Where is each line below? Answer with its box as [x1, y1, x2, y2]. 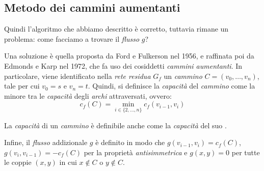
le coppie [4, 157, 32, 167]
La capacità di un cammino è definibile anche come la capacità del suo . [4, 120, 227, 130]
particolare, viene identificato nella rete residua [4, 70, 151, 81]
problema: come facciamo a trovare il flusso [4, 33, 140, 44]
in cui [59, 157, 77, 167]
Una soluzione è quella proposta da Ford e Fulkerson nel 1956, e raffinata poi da [4, 50, 254, 61]
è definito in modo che [95, 137, 165, 148]
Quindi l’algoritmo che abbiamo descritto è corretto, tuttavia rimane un [4, 23, 229, 34]
